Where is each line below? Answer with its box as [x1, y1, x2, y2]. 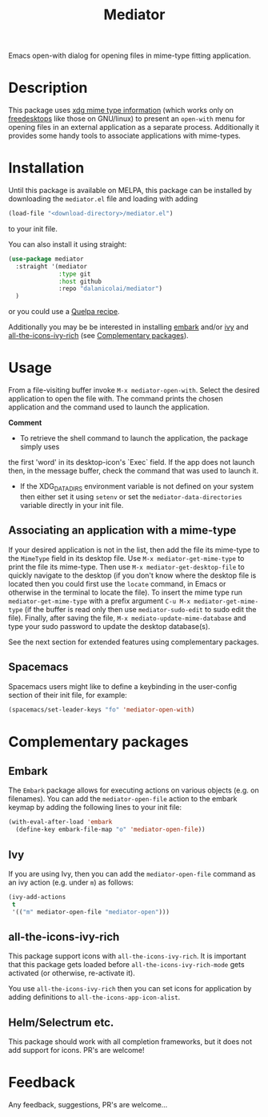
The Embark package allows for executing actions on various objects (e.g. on [8, 785, 259, 795]
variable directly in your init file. [19, 500, 124, 510]
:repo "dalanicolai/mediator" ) [58, 284, 162, 293]
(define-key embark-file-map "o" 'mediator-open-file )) [15, 825, 206, 834]
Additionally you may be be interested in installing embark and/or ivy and [8, 322, 249, 332]
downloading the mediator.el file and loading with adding [8, 194, 198, 204]
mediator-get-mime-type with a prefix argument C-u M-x [8, 595, 190, 606]
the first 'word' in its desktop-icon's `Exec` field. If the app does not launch [8, 458, 255, 467]
